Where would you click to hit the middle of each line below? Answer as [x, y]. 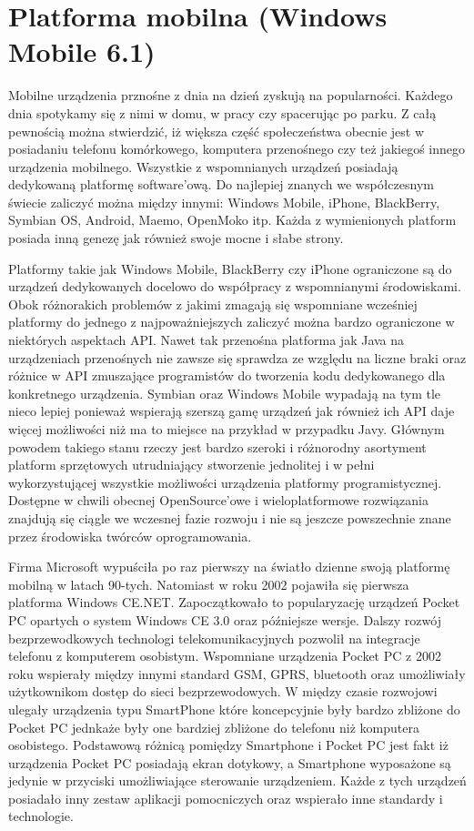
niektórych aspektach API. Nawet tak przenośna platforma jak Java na [207, 340]
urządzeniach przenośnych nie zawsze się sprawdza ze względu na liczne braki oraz [237, 357]
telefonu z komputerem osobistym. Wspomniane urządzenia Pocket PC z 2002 [225, 656]
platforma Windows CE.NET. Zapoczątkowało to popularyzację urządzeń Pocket [234, 602]
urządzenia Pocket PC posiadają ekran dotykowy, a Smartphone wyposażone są [230, 762]
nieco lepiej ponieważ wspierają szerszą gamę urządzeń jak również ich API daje [232, 411]
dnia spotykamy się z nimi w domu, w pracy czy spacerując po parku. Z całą [222, 112]
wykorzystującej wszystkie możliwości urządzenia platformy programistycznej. [225, 482]
